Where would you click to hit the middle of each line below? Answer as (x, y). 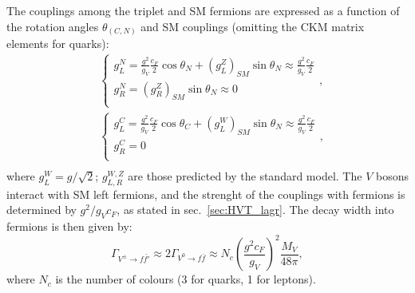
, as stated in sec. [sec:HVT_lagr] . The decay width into (255, 210)
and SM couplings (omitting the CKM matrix (253, 26)
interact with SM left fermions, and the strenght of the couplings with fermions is (206, 194)
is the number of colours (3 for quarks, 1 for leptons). (186, 279)
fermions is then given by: (69, 226)
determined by (41, 210)
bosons (392, 176)
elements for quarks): (58, 44)
